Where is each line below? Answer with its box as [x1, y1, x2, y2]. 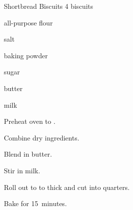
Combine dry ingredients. [4, 132, 79, 142]
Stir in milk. [4, 165, 40, 175]
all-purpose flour [4, 17, 53, 27]
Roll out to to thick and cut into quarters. [4, 182, 130, 192]
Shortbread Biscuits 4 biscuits [4, 1, 93, 11]
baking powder [4, 50, 48, 60]
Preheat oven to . [4, 116, 56, 126]
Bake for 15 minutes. [4, 198, 67, 209]
